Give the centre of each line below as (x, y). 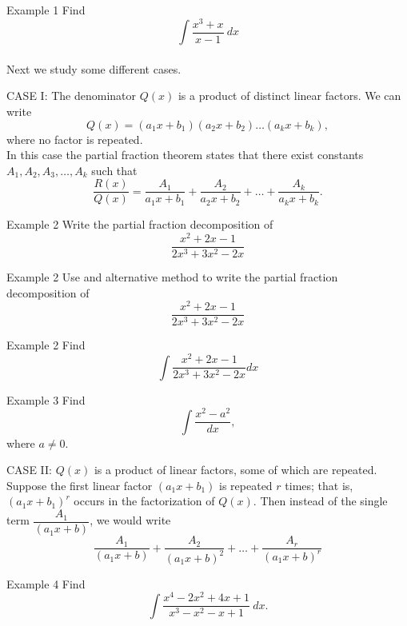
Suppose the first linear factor (80, 485)
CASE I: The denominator (72, 96)
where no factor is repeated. (75, 139)
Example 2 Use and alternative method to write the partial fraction (172, 277)
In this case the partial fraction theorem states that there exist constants (185, 155)
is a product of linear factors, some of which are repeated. (235, 470)
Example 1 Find (46, 10)
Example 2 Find (46, 345)
